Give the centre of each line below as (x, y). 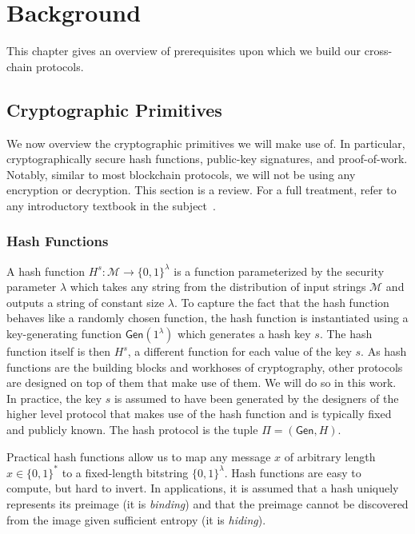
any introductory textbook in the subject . (111, 205)
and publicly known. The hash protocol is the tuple (132, 430)
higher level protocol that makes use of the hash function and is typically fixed (199, 414)
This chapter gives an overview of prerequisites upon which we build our (184, 51)
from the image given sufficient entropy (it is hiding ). (136, 519)
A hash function (46, 271)
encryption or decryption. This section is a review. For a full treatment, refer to (202, 190)
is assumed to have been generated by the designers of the (256, 398)
